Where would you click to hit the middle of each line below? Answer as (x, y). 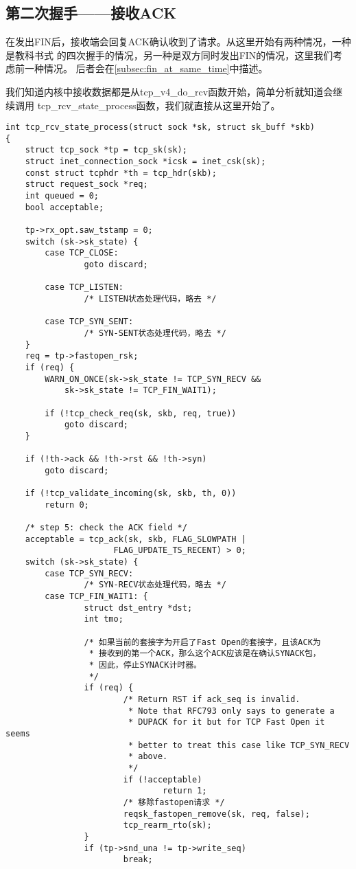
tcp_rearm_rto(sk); (167, 825)
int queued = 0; (62, 196)
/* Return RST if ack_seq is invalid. (212, 699)
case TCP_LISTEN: (84, 287)
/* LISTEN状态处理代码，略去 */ (150, 299)
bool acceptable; (64, 207)
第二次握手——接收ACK (91, 13)
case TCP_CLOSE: (82, 253)
